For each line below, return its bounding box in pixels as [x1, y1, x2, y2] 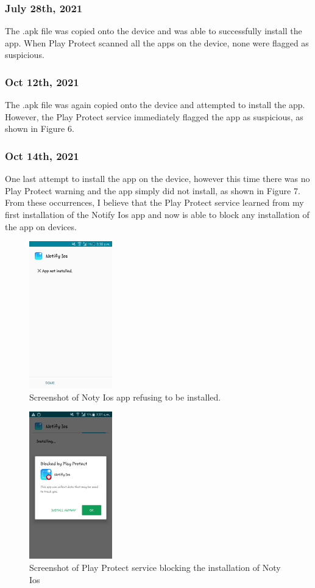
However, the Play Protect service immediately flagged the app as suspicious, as [5, 110, 303, 123]
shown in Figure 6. [5, 122, 74, 135]
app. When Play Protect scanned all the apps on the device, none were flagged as [5, 36, 309, 49]
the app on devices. [5, 220, 77, 233]
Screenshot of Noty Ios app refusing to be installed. [29, 390, 221, 403]
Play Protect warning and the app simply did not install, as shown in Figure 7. [5, 184, 300, 197]
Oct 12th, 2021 [5, 74, 79, 89]
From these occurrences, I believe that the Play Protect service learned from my [5, 196, 304, 209]
